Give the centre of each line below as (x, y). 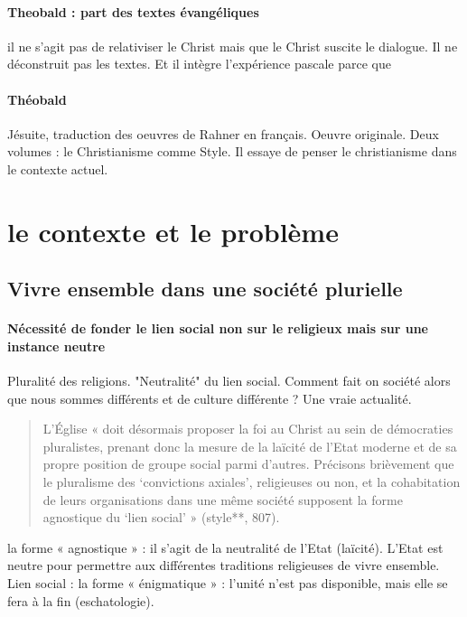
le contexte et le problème (173, 231)
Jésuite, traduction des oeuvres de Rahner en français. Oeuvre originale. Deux (223, 133)
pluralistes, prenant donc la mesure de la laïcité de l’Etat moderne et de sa (250, 446)
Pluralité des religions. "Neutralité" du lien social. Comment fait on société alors (229, 381)
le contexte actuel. (58, 168)
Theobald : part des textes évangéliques (133, 11)
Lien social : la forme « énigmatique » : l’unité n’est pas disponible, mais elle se (228, 583)
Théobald (37, 99)
